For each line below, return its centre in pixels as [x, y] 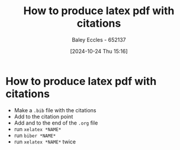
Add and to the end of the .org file [56, 123]
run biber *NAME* [35, 135]
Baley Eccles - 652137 [99, 40]
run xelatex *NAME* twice [45, 141]
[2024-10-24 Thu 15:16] [99, 51]
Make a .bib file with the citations [55, 110]
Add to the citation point [44, 116]
